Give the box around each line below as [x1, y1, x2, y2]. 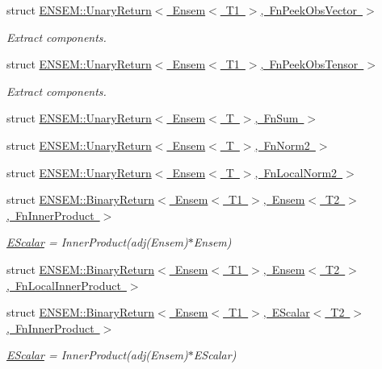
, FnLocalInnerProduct [6, 276, 121, 293]
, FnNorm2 [254, 136, 310, 153]
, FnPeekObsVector [260, 2, 358, 18]
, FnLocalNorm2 [254, 164, 338, 180]
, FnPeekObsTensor [260, 56, 359, 73]
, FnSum [254, 110, 299, 126]
